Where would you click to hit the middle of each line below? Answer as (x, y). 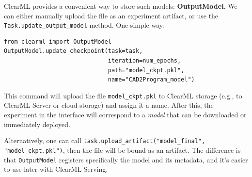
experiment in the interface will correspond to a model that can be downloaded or (125, 115)
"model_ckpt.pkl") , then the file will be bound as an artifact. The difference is (122, 150)
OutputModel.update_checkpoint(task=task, (73, 51)
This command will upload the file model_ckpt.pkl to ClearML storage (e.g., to (123, 95)
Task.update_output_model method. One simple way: (85, 25)
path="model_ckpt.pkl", (146, 70)
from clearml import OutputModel (58, 41)
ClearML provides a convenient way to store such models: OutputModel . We (121, 6)
